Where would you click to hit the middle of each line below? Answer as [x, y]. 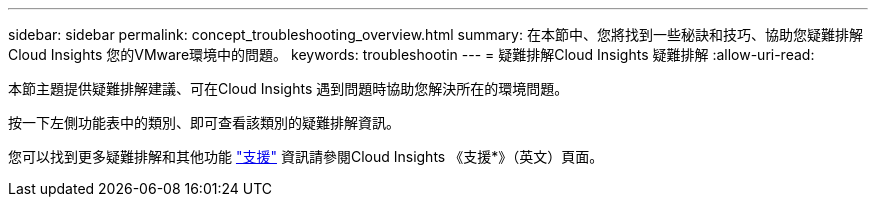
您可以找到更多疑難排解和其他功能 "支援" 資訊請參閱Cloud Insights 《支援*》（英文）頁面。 [306, 156]
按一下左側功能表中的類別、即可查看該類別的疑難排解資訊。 [204, 122]
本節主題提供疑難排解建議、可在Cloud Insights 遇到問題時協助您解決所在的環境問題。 [288, 88]
